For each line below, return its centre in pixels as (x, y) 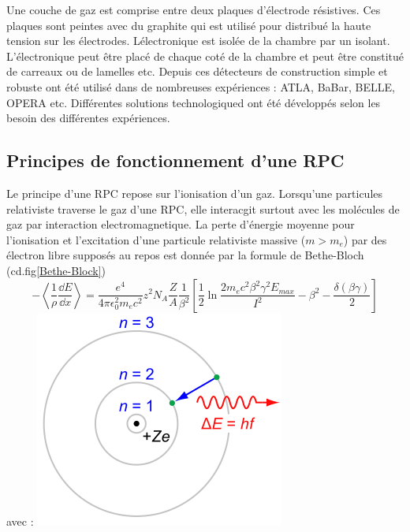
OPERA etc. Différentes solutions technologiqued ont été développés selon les (194, 102)
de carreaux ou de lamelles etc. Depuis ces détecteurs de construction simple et (197, 71)
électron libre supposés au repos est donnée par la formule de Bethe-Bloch (185, 255)
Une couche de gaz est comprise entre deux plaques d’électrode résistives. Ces (194, 9)
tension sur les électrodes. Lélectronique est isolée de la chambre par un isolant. (198, 41)
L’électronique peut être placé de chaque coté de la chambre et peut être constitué (205, 56)
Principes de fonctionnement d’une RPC (175, 160)
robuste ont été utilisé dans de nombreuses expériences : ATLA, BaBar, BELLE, (201, 86)
